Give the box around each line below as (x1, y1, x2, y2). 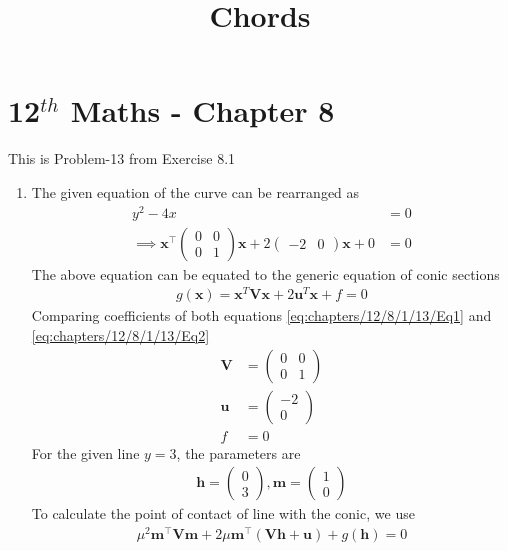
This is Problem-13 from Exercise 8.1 (8, 148, 236, 169)
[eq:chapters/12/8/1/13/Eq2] (31, 324, 210, 345)
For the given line (31, 442, 140, 463)
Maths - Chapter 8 (70, 90, 335, 131)
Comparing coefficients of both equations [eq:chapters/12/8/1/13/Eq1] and (31, 305, 492, 326)
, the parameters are (176, 442, 301, 463)
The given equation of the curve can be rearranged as (31, 181, 360, 202)
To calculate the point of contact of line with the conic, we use (31, 503, 415, 524)
